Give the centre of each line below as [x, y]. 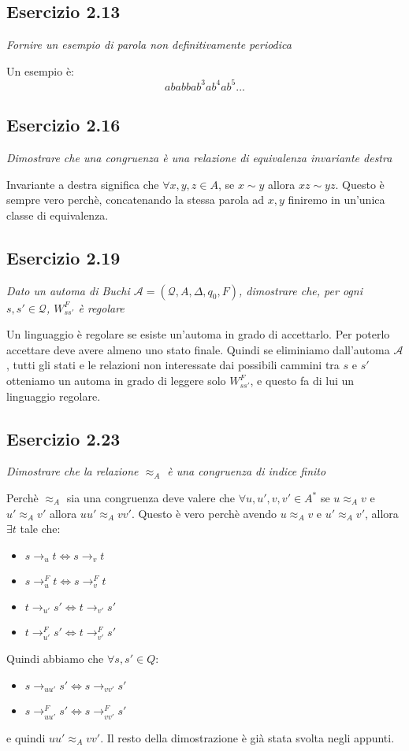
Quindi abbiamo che [55, 659]
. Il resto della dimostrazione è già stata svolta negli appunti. [247, 737]
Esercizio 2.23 [63, 438]
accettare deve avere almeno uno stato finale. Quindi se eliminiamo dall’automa [198, 349]
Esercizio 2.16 [63, 125]
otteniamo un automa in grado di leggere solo [116, 381]
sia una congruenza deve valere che [151, 498]
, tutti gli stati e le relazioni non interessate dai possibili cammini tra [173, 365]
